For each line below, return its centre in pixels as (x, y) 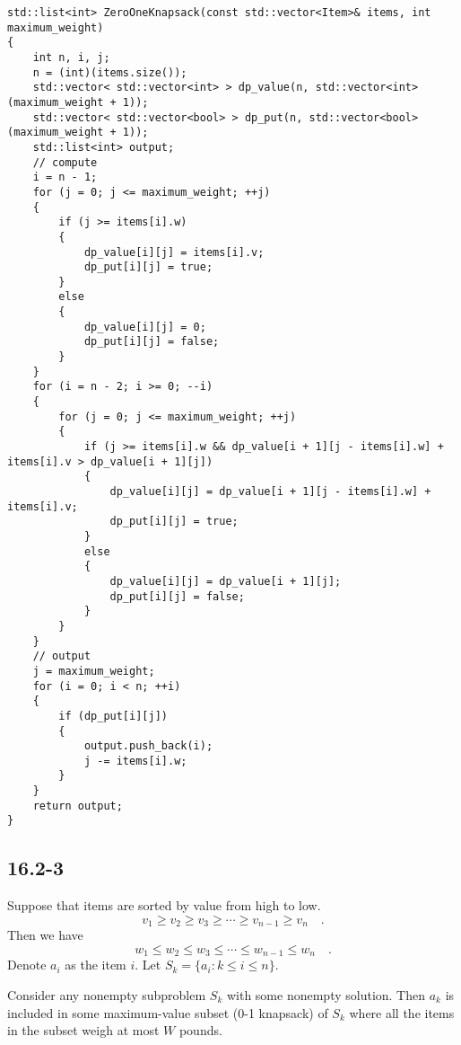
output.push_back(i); (148, 746)
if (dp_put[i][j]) (113, 716)
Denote (27, 965)
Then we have (45, 935)
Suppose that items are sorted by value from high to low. (164, 905)
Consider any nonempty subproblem (107, 994)
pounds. (200, 1030)
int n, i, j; (71, 57)
